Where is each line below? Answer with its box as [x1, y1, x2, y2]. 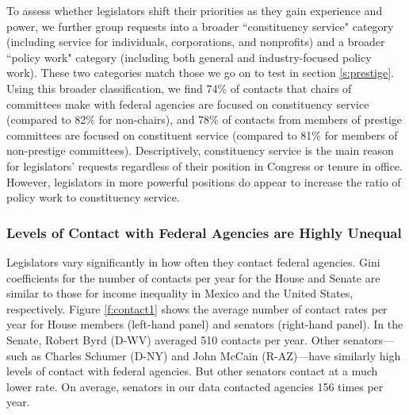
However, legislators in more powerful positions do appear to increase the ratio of [6, 173, 401, 190]
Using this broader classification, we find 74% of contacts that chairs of [6, 79, 352, 96]
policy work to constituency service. [6, 189, 180, 206]
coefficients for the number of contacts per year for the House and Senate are [6, 269, 380, 286]
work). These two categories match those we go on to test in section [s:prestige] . [6, 64, 395, 81]
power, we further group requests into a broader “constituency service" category [6, 17, 394, 34]
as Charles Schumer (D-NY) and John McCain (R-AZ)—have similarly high [31, 347, 401, 363]
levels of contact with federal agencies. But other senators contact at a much [6, 363, 378, 379]
